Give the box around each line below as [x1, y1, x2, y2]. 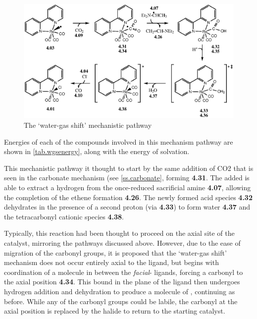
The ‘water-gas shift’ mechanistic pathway [24, 120, 152, 130]
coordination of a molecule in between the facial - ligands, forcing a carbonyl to [4, 266, 243, 277]
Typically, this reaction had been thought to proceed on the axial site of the [4, 228, 235, 238]
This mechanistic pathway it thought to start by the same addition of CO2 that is [4, 162, 254, 173]
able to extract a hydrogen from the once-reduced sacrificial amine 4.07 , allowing [4, 182, 251, 192]
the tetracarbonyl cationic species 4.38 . [4, 211, 124, 221]
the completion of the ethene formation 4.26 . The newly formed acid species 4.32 [4, 192, 253, 202]
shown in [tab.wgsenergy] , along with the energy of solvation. [4, 146, 190, 157]
